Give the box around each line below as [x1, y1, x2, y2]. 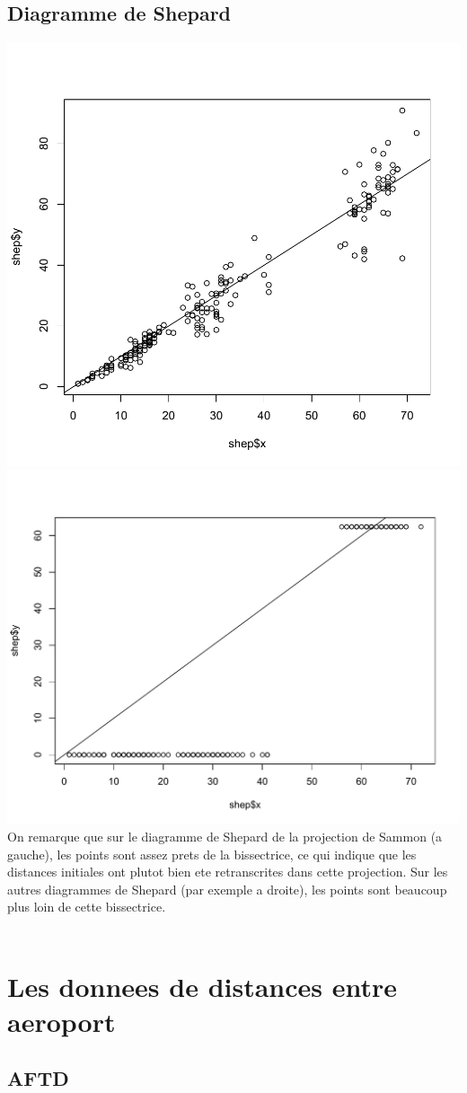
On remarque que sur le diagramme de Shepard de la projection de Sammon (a [7, 826, 443, 845]
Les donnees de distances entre [7, 967, 398, 1004]
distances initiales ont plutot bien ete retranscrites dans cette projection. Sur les [7, 862, 448, 881]
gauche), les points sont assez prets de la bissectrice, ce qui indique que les [7, 844, 417, 863]
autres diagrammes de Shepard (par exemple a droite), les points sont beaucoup [7, 879, 447, 898]
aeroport [7, 1002, 116, 1039]
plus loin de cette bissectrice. [7, 897, 166, 916]
